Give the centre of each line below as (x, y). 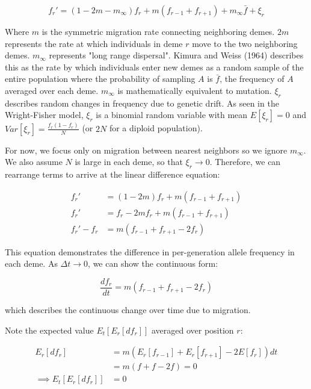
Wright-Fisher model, (44, 115)
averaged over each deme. (52, 90)
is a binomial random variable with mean (172, 115)
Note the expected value (49, 330)
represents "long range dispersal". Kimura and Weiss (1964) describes (176, 55)
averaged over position (192, 330)
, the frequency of (252, 79)
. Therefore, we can (245, 162)
